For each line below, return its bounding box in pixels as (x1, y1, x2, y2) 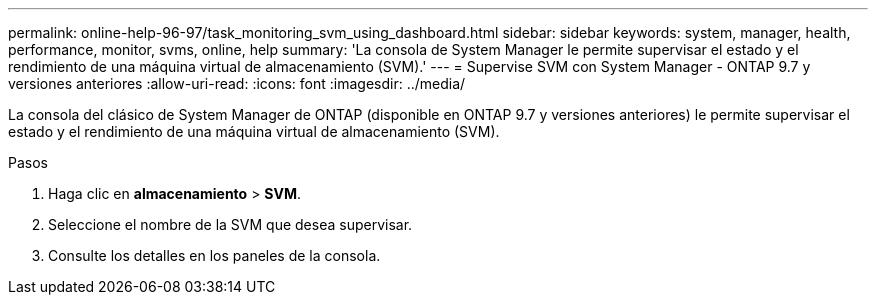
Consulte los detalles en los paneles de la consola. (48, 247, 381, 264)
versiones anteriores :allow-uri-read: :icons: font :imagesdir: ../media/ (8, 75, 466, 92)
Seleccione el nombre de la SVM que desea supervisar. (48, 216, 413, 233)
